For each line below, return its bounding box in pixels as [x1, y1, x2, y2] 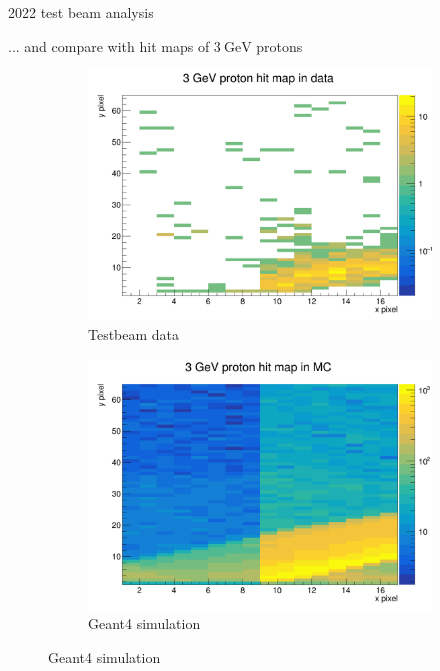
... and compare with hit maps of [8, 35, 210, 56]
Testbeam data [88, 324, 180, 345]
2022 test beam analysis [8, 2, 154, 22]
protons [256, 35, 303, 56]
